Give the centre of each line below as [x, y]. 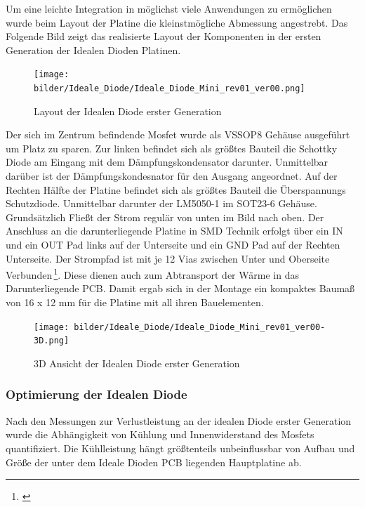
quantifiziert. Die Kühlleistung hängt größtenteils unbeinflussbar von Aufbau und [180, 448]
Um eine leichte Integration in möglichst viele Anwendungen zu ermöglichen [169, 8]
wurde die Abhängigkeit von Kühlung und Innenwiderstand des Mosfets [160, 434]
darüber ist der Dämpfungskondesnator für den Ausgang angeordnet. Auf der [172, 176]
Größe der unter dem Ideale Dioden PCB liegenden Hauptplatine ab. [154, 462]
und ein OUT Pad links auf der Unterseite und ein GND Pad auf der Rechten [173, 245]
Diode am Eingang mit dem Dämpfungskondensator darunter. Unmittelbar [167, 162]
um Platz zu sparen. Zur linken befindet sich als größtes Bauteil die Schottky [172, 148]
